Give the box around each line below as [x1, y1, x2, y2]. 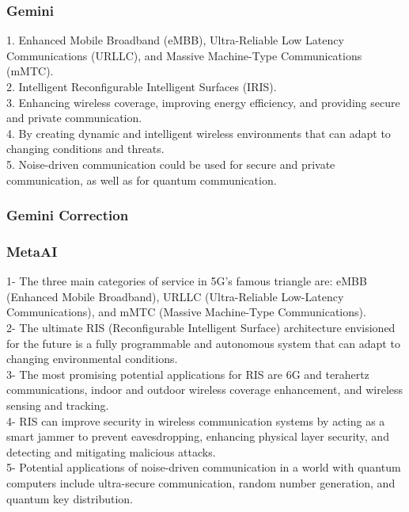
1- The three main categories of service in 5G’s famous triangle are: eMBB [6, 273, 367, 289]
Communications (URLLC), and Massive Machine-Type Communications [6, 47, 362, 63]
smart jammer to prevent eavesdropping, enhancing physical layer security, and [6, 428, 389, 445]
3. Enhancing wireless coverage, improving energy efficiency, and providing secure [6, 94, 400, 110]
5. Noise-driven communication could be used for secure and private [6, 155, 335, 172]
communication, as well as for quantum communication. [6, 171, 277, 188]
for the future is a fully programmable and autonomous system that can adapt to [6, 334, 400, 351]
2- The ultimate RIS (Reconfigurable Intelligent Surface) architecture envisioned [6, 319, 396, 335]
